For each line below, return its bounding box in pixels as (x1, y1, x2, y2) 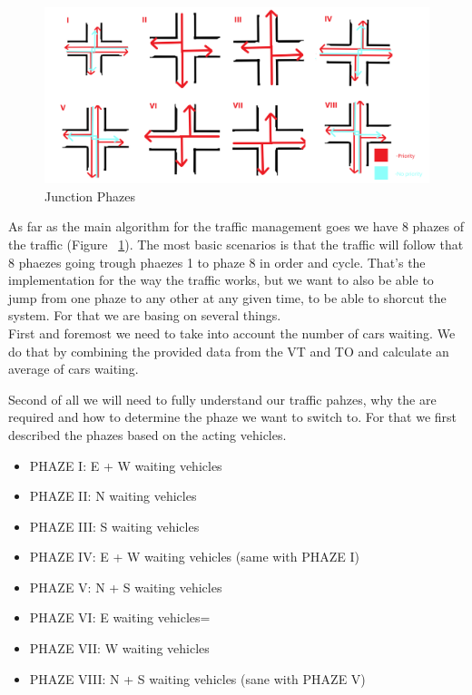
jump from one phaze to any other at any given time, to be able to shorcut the (8, 288, 447, 307)
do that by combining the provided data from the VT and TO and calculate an (8, 341, 449, 360)
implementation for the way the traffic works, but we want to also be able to (8, 270, 434, 289)
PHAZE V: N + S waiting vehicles (29, 577, 222, 596)
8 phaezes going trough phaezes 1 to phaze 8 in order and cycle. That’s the (8, 252, 426, 271)
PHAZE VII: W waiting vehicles (29, 639, 210, 658)
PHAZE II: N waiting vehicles (29, 486, 197, 505)
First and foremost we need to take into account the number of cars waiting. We (8, 323, 456, 342)
